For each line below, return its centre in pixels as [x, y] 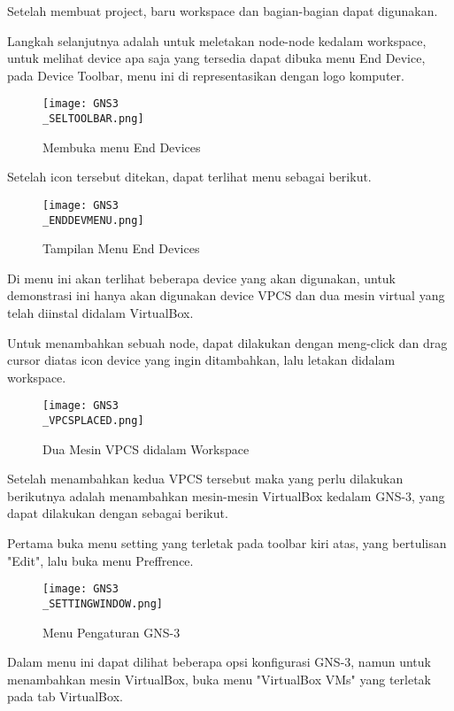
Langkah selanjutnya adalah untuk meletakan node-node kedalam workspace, [217, 40]
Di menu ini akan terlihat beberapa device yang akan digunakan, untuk [202, 278]
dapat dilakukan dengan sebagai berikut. [118, 513]
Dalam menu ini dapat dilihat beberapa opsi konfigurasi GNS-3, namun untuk [219, 662]
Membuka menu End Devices [122, 147]
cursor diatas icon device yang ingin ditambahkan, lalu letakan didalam [201, 360]
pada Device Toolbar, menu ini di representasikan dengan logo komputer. [206, 75]
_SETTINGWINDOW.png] [103, 603]
